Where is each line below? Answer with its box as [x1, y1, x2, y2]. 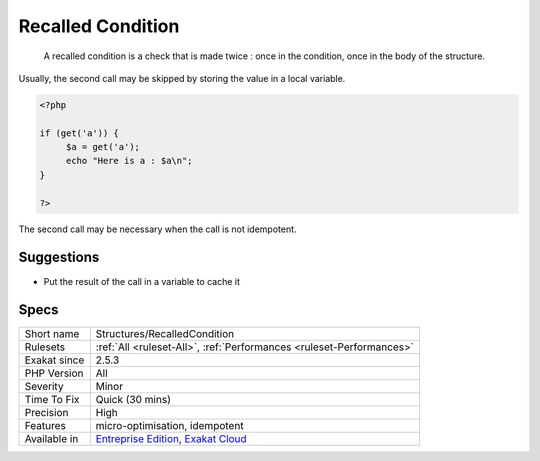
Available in [24, 432, 79, 446]
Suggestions [18, 249, 100, 266]
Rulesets [24, 340, 65, 354]
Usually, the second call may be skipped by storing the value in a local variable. [18, 72, 346, 84]
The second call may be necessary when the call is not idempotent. [18, 223, 297, 235]
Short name [24, 327, 80, 341]
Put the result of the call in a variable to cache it [43, 275, 240, 287]
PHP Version [24, 366, 84, 380]
